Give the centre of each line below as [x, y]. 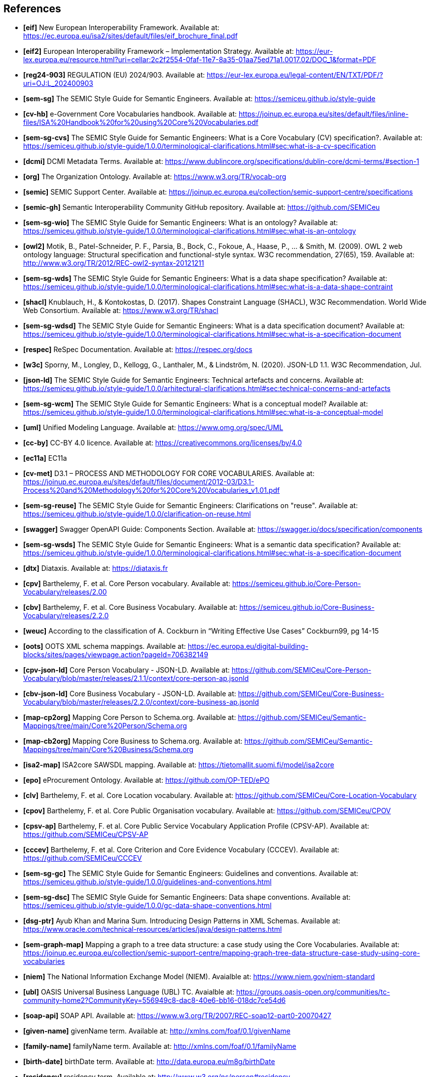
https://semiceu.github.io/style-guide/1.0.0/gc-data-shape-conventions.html [147, 906]
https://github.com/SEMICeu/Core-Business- [311, 694]
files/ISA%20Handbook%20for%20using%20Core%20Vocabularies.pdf [141, 122]
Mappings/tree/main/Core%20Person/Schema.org [105, 726]
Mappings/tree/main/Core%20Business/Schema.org [108, 750]
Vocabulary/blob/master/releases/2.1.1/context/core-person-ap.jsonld [136, 678]
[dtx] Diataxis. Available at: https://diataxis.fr [96, 568]
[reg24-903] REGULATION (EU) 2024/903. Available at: [114, 75]
